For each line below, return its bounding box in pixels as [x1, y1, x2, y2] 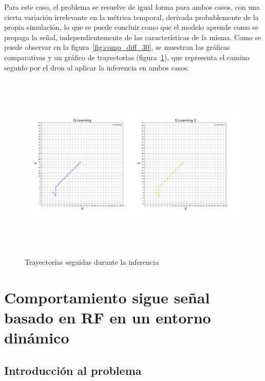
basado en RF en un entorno [4, 306, 211, 328]
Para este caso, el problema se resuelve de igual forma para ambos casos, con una [4, 2, 260, 12]
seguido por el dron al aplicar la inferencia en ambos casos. [4, 62, 190, 72]
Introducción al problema [4, 362, 142, 378]
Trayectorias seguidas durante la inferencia [25, 256, 159, 267]
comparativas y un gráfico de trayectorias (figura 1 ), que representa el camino [4, 51, 250, 62]
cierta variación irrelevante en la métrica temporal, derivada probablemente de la [4, 11, 259, 22]
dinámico [4, 327, 69, 348]
